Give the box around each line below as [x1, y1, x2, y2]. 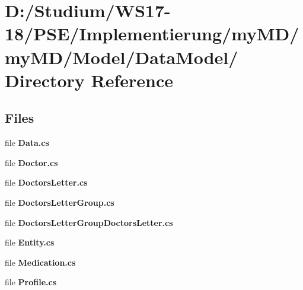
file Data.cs [5, 136, 49, 149]
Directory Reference [5, 68, 174, 92]
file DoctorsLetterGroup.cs [5, 196, 114, 208]
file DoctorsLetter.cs [5, 176, 88, 189]
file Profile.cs [5, 276, 57, 288]
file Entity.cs [5, 236, 55, 248]
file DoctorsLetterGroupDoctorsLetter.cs [5, 216, 173, 228]
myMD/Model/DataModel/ [5, 44, 238, 69]
